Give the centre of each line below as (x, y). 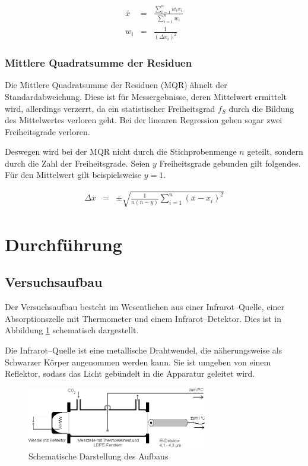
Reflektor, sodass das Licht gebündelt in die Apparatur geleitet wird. (130, 373)
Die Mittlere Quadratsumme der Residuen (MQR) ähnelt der (116, 85)
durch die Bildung (261, 108)
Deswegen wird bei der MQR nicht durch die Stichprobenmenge (121, 151)
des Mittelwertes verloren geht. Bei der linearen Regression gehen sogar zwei (144, 120)
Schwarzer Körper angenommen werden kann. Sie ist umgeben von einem (138, 362)
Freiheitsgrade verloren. (47, 131)
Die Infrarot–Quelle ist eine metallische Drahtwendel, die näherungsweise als (144, 350)
